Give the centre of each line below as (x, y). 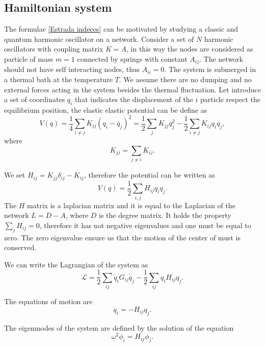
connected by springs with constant (132, 58)
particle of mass (29, 58)
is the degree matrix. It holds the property (165, 215)
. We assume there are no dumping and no (185, 79)
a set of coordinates (35, 99)
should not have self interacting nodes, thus (72, 69)
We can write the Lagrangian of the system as (76, 264)
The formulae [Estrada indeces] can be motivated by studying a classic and (121, 29)
